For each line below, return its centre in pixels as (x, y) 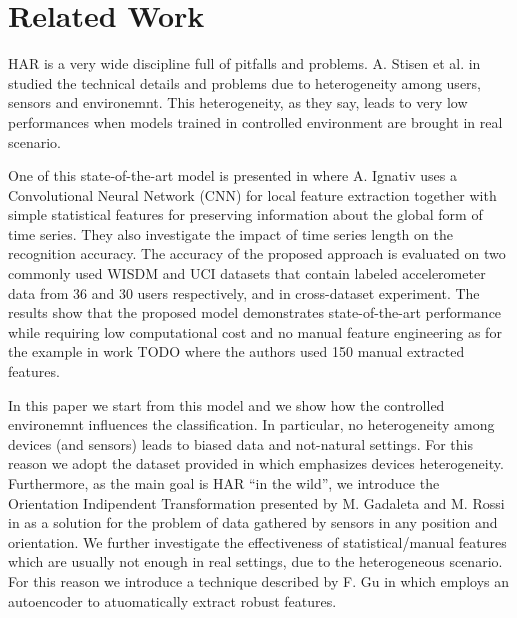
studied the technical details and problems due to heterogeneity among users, (244, 82)
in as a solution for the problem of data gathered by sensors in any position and (253, 522)
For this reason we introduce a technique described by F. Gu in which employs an (259, 580)
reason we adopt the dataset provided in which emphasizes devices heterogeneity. (256, 463)
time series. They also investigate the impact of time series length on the (230, 233)
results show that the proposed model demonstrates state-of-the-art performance (255, 312)
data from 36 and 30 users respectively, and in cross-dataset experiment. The (244, 292)
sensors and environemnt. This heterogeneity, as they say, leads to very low (238, 102)
